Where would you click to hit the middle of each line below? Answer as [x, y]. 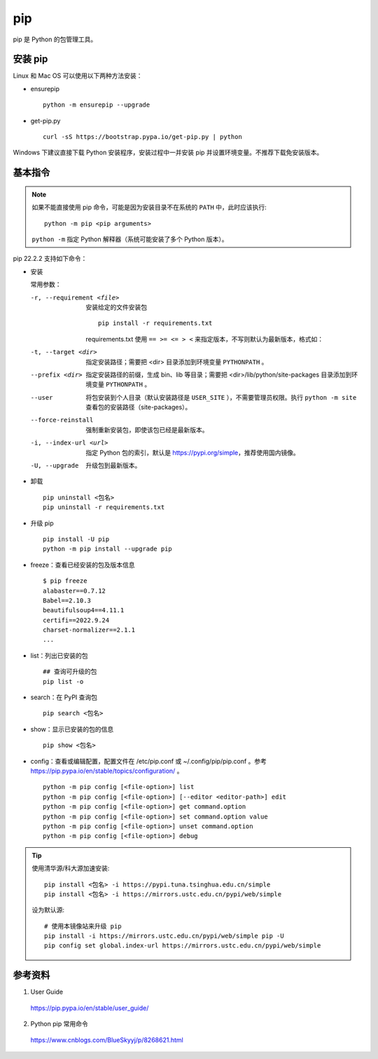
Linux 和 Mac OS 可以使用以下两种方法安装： [78, 76]
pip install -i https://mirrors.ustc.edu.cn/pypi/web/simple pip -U [164, 936]
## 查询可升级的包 [70, 672]
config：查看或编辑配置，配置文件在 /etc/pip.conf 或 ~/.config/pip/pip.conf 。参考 [149, 761]
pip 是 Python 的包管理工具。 [55, 39]
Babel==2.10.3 [67, 600]
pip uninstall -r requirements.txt [104, 507]
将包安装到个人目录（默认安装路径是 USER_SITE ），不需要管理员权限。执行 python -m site [221, 397]
